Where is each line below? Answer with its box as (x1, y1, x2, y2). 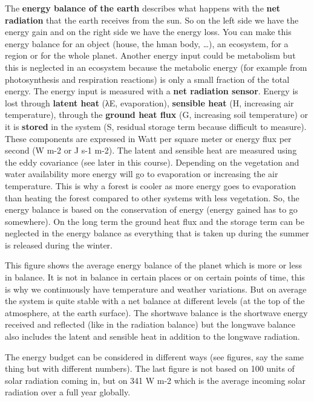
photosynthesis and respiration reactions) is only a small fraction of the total (5, 73, 290, 85)
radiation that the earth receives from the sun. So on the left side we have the (5, 13, 299, 26)
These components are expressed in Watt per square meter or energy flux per (5, 132, 292, 144)
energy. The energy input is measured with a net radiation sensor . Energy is (5, 85, 298, 97)
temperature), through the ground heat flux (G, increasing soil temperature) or (5, 108, 309, 121)
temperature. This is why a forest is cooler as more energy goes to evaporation (5, 179, 296, 192)
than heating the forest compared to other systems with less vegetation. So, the (5, 191, 299, 204)
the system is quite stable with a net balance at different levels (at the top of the (5, 294, 305, 307)
